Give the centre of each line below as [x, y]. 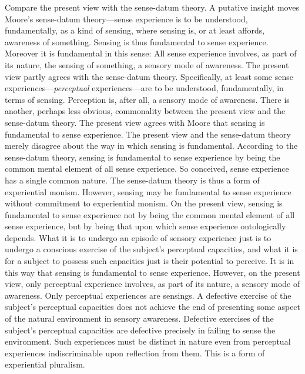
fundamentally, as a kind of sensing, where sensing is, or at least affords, [135, 30]
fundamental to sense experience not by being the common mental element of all [150, 214]
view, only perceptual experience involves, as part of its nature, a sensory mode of [152, 284]
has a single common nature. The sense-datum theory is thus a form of [132, 180]
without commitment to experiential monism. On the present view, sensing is [144, 203]
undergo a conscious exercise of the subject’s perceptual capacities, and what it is [151, 249]
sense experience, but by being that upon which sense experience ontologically [145, 226]
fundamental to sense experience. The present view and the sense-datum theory [148, 134]
